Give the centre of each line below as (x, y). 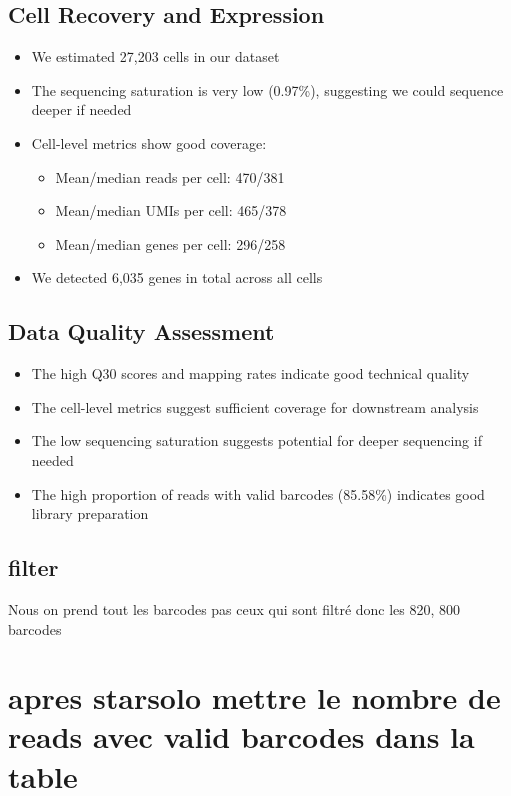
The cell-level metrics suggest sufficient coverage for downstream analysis (255, 406)
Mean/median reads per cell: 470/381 (170, 176)
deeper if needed (81, 109)
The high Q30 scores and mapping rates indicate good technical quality (250, 373)
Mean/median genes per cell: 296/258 (170, 243)
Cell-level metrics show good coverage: (149, 142)
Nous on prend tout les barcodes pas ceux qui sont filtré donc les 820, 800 (234, 608)
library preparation (90, 513)
